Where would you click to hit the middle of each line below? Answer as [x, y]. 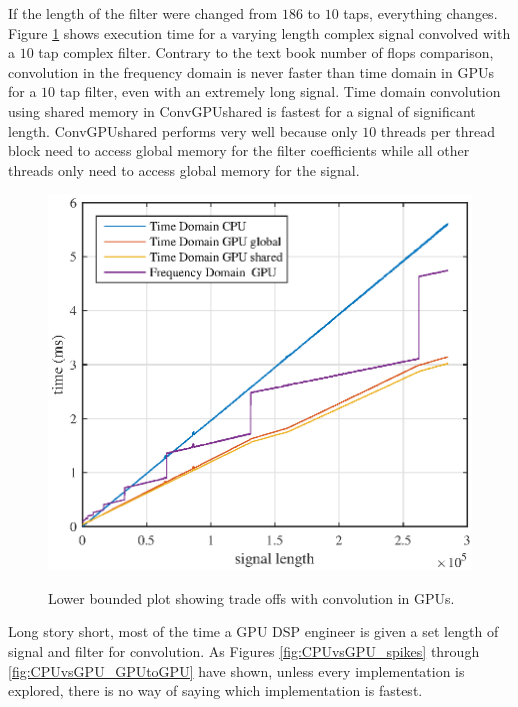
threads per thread [438, 130]
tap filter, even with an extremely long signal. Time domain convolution [280, 91]
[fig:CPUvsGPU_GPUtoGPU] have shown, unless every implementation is [236, 670]
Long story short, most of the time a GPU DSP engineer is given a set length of [253, 631]
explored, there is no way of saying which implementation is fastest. [215, 690]
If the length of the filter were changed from [143, 13]
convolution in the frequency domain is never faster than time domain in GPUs [251, 71]
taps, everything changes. [420, 13]
